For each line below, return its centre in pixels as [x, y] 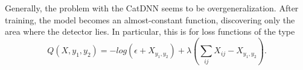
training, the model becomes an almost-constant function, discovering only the [150, 19]
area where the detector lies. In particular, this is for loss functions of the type [150, 31]
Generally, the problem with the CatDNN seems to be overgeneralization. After [152, 8]
